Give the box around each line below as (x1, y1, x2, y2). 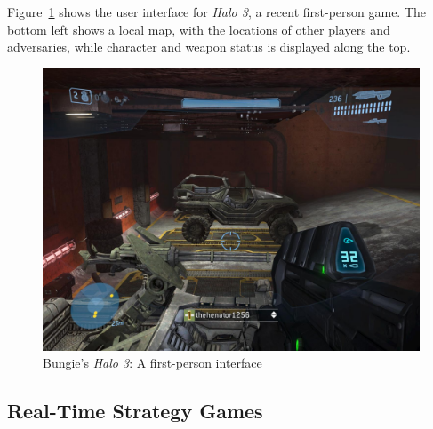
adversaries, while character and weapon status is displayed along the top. (7, 37, 411, 56)
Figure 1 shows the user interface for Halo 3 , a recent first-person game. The (7, 3, 427, 20)
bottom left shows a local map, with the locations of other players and (7, 20, 390, 38)
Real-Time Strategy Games (7, 397, 263, 425)
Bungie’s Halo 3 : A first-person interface (43, 354, 262, 372)
